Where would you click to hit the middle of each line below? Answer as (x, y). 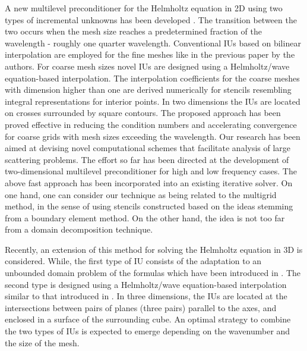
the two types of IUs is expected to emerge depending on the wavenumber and (148, 331)
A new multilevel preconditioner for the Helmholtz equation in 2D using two (144, 8)
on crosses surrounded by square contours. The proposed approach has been (143, 113)
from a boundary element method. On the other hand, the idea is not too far (145, 217)
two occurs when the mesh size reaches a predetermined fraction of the (133, 31)
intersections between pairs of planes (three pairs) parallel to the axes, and (141, 307)
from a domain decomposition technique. (79, 229)
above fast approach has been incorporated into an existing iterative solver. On (149, 182)
